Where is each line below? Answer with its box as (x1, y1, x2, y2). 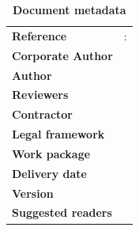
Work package (12, 145, 91, 161)
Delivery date (12, 165, 87, 181)
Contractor (12, 106, 73, 123)
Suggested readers (12, 204, 112, 221)
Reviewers (12, 86, 69, 103)
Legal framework (12, 126, 105, 142)
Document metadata (13, 2, 126, 17)
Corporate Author (12, 47, 113, 63)
